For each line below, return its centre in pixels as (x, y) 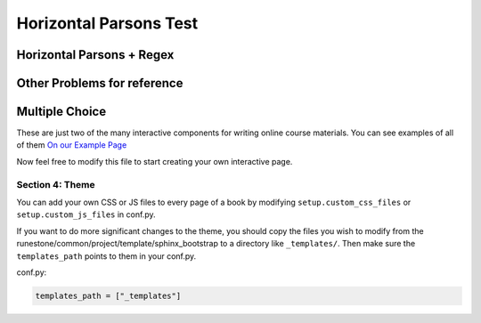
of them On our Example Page (72, 145)
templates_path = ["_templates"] (108, 295)
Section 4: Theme (56, 184)
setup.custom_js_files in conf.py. (86, 214)
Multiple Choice (61, 112)
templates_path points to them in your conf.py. (106, 256)
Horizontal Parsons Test (107, 23)
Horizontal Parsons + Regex (95, 55)
